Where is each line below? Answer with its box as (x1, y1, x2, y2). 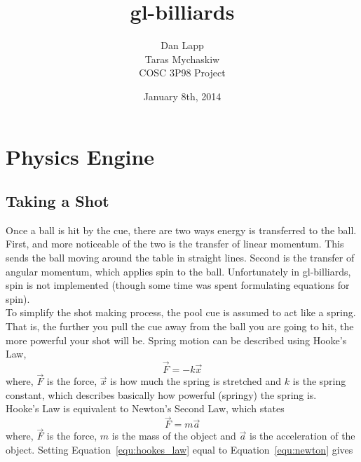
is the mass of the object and (111, 428, 236, 443)
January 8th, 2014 (143, 88, 222, 103)
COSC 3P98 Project (139, 65, 226, 80)
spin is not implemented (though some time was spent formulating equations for (6, 278, 350, 292)
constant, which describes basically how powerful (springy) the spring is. (6, 387, 317, 402)
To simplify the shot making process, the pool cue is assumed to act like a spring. (6, 305, 356, 320)
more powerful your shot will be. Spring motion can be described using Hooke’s (6, 332, 347, 347)
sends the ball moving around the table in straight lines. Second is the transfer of (6, 250, 355, 265)
